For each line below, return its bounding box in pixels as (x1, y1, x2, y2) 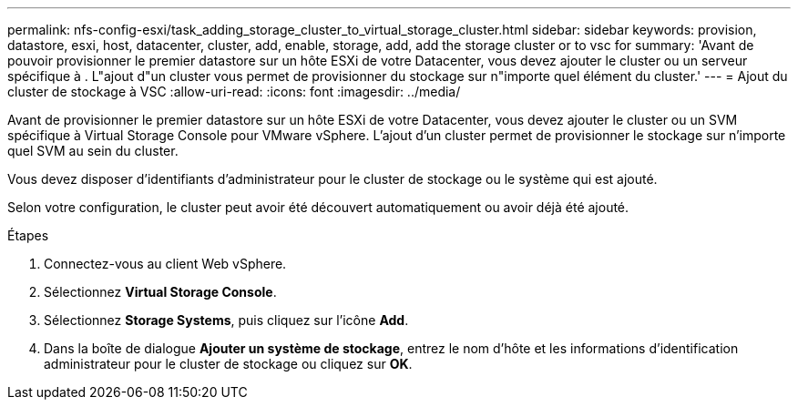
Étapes (7, 228, 49, 243)
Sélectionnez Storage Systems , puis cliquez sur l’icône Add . (44, 312, 409, 328)
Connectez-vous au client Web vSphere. (44, 256, 287, 271)
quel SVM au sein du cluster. (7, 143, 179, 158)
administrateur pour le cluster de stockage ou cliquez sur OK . (44, 356, 413, 371)
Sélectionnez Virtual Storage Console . (44, 284, 277, 300)
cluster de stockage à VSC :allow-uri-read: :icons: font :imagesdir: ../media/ (7, 84, 461, 99)
